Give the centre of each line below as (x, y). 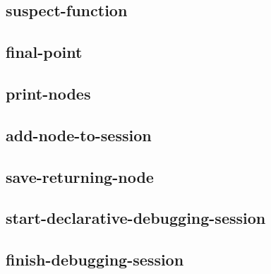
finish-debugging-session (95, 260)
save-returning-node (80, 176)
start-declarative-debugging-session (136, 218)
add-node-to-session (79, 135)
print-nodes (48, 93)
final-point (44, 52)
